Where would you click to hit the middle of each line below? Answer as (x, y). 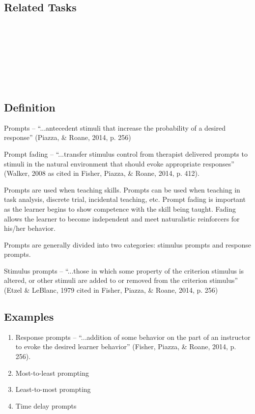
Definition (30, 107)
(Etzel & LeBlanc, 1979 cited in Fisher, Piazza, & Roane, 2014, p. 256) (111, 290)
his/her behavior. (30, 228)
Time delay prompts (46, 405)
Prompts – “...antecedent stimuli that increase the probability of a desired (115, 127)
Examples (29, 317)
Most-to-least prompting (52, 373)
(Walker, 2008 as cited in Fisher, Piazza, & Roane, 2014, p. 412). (102, 173)
